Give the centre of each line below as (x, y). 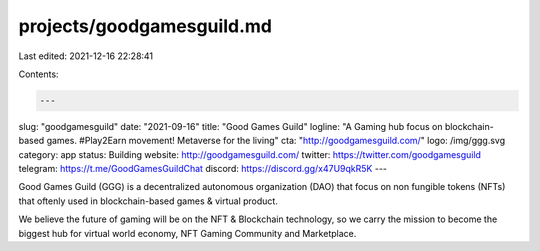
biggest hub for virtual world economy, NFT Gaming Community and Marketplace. (187, 233)
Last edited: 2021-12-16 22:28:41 (86, 56)
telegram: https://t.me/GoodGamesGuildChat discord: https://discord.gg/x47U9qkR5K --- (203, 169)
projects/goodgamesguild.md (145, 26)
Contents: (38, 74)
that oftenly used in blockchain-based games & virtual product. (148, 201)
